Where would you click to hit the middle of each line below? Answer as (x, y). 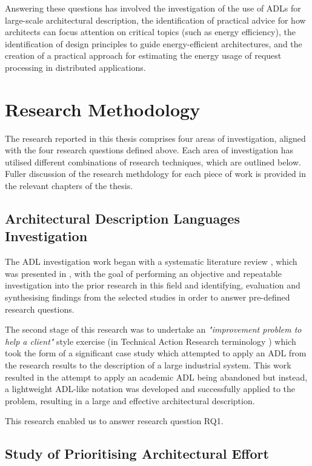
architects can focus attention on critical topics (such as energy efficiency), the (150, 32)
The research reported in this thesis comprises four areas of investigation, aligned (155, 138)
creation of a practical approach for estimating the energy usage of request (143, 55)
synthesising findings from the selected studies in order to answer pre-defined (148, 297)
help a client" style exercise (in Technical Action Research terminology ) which (151, 341)
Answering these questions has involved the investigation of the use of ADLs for (153, 8)
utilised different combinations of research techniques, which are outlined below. (153, 161)
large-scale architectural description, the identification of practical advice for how (155, 20)
